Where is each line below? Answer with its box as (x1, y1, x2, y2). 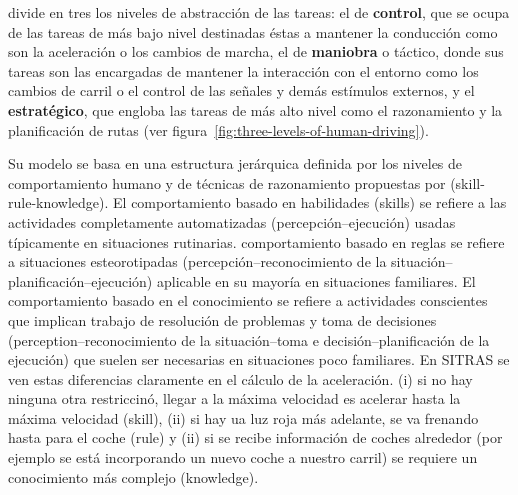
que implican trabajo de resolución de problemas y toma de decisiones (8, 309, 437, 330)
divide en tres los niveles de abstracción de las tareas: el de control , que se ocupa (8, 2, 510, 22)
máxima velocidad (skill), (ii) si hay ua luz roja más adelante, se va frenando (8, 407, 479, 428)
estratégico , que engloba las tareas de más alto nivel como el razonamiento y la (8, 99, 503, 120)
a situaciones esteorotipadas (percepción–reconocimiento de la (8, 251, 387, 272)
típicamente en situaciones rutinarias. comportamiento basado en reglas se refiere (8, 231, 505, 252)
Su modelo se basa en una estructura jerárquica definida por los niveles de (8, 153, 463, 174)
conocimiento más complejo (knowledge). (8, 466, 259, 487)
